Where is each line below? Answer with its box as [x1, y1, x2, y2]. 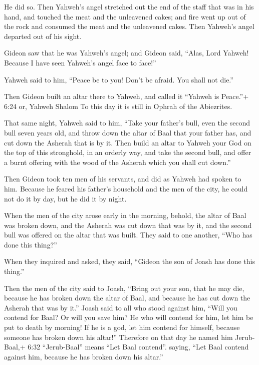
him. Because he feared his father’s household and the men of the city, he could [4, 183, 248, 193]
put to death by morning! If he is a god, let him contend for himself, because [4, 322, 240, 332]
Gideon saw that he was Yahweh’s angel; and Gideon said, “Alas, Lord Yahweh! [4, 47, 249, 58]
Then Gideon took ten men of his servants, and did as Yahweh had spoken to [4, 173, 241, 184]
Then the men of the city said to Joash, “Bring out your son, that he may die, [4, 282, 244, 293]
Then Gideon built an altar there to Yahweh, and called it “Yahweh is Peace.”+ [4, 91, 249, 101]
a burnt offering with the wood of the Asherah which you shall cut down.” [4, 156, 231, 167]
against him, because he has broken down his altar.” [4, 351, 163, 361]
